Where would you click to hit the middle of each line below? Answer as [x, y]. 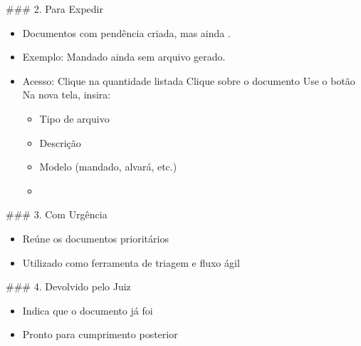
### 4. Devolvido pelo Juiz [68, 286]
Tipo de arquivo [74, 118]
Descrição [60, 142]
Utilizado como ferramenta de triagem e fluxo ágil [131, 262]
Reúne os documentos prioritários [95, 238]
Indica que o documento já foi [88, 310]
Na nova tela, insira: [67, 95]
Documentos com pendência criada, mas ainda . [126, 32]
